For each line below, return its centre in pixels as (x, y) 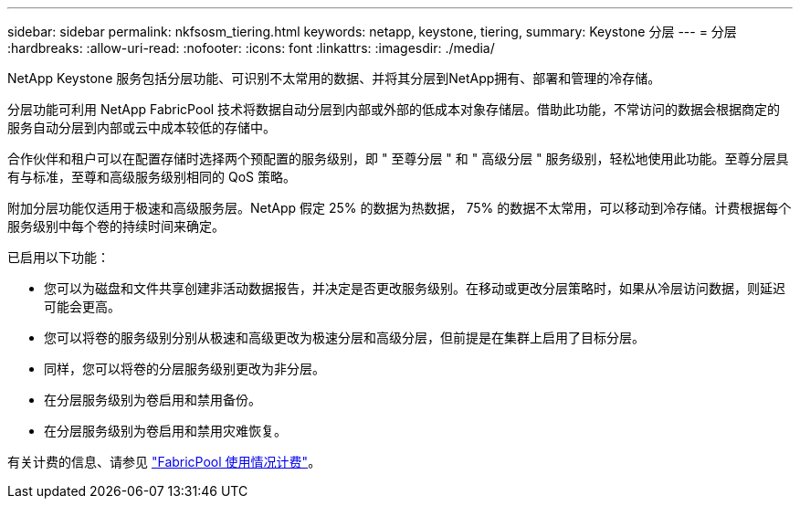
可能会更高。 (82, 306)
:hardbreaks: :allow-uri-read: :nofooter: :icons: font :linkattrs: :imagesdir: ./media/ (251, 48)
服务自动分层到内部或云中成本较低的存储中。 (142, 127)
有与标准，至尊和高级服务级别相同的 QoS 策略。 (152, 177)
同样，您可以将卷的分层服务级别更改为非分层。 (184, 369)
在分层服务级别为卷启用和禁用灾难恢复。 (165, 431)
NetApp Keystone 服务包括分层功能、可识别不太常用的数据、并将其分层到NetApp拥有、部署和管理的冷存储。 (334, 78)
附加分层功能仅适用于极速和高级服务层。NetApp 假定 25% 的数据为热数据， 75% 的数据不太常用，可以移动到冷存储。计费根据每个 (400, 208)
